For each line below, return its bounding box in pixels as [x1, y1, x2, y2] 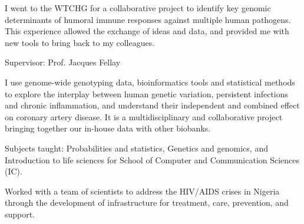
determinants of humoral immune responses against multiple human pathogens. [5, 13, 291, 25]
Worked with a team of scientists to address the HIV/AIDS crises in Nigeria [5, 185, 280, 197]
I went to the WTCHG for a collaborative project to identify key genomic [5, 2, 271, 14]
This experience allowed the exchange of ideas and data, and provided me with [5, 25, 289, 37]
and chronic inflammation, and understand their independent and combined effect [5, 99, 300, 111]
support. [5, 207, 35, 220]
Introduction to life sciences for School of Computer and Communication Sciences [5, 153, 300, 166]
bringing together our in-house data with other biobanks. [5, 122, 211, 134]
